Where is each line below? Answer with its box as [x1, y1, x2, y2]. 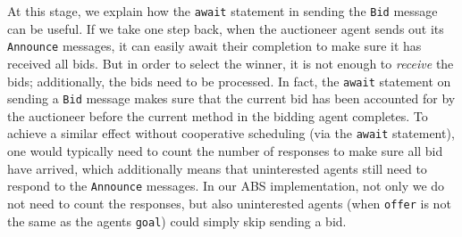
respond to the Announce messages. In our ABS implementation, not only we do [7, 176, 445, 195]
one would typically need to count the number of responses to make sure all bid [7, 142, 443, 160]
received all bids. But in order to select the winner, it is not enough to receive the [7, 53, 454, 72]
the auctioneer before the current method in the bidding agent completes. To [7, 106, 428, 125]
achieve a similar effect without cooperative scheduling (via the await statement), [7, 124, 455, 143]
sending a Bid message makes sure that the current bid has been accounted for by [7, 89, 456, 108]
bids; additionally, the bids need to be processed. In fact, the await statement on [7, 71, 451, 90]
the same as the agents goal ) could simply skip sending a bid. [7, 211, 347, 230]
